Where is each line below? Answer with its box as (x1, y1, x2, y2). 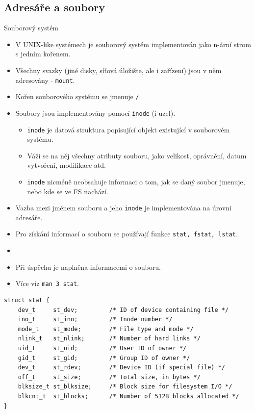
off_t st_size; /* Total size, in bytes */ (18, 373, 201, 381)
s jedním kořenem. (15, 49, 71, 59)
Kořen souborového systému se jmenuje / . (15, 91, 141, 102)
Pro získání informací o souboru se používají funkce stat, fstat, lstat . (15, 229, 238, 239)
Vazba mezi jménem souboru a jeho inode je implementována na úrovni (15, 203, 231, 213)
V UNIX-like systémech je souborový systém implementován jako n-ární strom (15, 39, 251, 49)
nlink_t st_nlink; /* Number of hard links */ (18, 335, 201, 342)
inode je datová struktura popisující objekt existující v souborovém (27, 124, 230, 134)
